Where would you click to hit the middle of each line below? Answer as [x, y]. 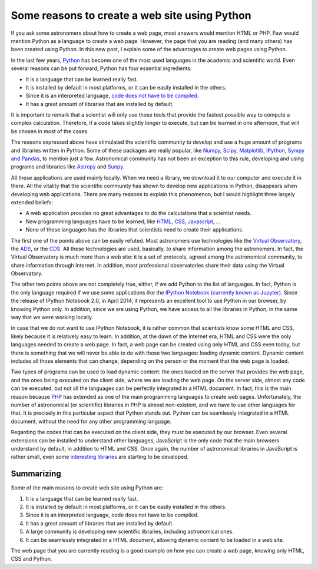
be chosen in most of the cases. [50, 131]
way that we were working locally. [52, 317]
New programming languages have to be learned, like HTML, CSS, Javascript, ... [123, 221]
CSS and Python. [32, 559]
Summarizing [36, 474]
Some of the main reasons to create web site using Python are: [87, 488]
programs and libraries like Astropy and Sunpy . [68, 167]
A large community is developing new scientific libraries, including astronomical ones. [130, 532]
